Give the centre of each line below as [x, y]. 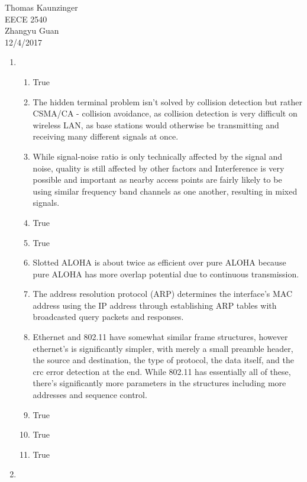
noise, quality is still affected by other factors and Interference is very [159, 168]
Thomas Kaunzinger [41, 7]
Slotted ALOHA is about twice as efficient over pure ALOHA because [159, 262]
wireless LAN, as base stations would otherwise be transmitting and [156, 124]
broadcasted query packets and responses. [108, 317]
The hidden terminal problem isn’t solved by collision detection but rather [168, 101]
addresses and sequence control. [90, 395]
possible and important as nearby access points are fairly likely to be [157, 179]
